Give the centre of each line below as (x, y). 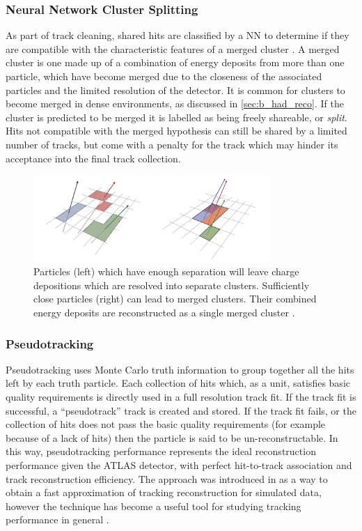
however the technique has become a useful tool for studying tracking (154, 506)
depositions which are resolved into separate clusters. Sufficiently (172, 285)
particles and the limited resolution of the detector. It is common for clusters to (175, 90)
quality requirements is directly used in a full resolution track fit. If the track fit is (181, 397)
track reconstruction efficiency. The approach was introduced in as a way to (167, 478)
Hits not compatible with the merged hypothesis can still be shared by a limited (176, 131)
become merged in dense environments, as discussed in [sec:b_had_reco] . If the (175, 103)
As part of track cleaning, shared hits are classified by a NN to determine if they (178, 35)
